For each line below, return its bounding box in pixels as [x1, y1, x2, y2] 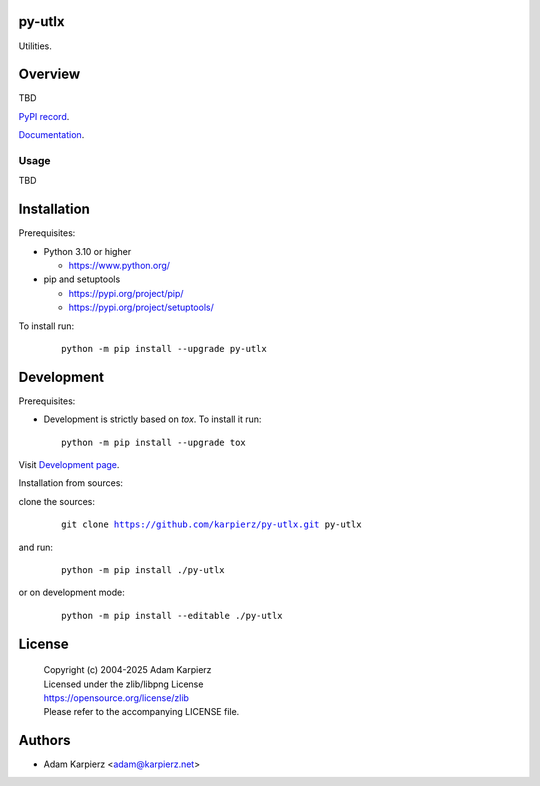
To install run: [18, 320, 75, 332]
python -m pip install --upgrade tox [61, 436, 247, 448]
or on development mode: [18, 586, 125, 599]
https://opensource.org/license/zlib [43, 691, 190, 704]
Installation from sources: [18, 477, 124, 489]
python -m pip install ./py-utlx [61, 565, 225, 576]
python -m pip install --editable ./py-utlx [61, 610, 284, 621]
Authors [18, 732, 71, 749]
